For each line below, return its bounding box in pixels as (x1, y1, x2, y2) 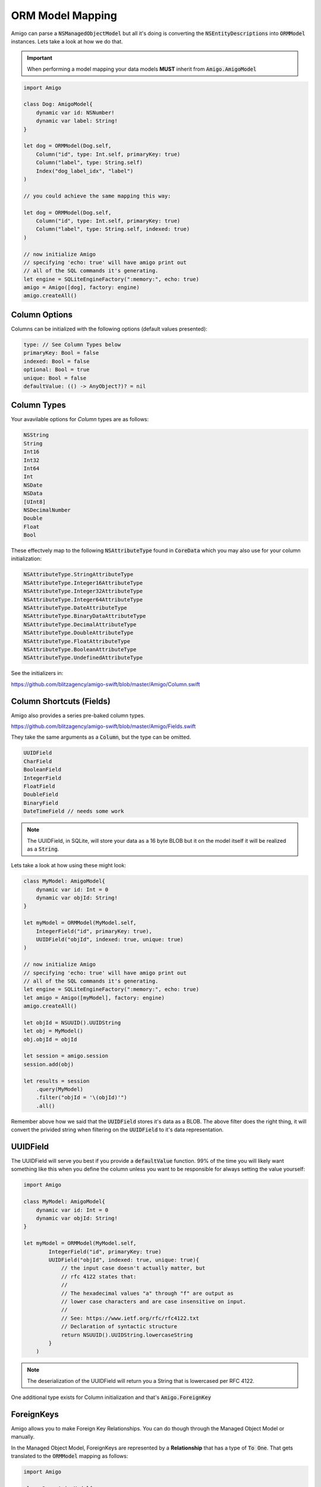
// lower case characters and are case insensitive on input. (61, 1298, 247, 1305)
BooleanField (23, 766, 62, 773)
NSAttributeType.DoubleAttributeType (23, 629, 134, 636)
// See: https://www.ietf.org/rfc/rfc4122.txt (61, 1315, 199, 1322)
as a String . (27, 845, 59, 852)
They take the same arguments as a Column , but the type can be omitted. (11, 733, 191, 741)
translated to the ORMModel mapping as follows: (11, 1453, 128, 1460)
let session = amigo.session (23, 1053, 109, 1059)
